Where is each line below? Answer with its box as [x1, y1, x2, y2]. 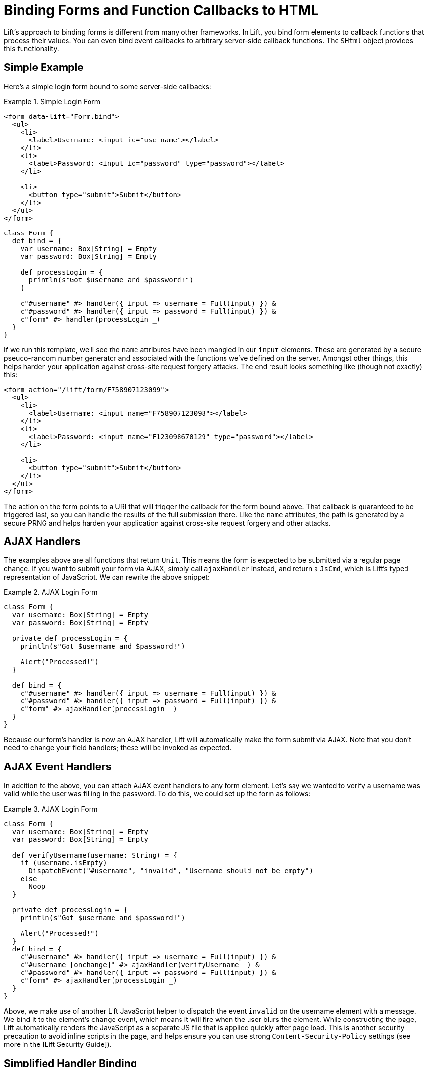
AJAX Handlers [4, 535, 81, 548]
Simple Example [4, 61, 84, 74]
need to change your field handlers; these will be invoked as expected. [4, 743, 232, 752]
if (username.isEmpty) [20, 859, 107, 867]
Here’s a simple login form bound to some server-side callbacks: [4, 82, 211, 91]
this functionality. [4, 44, 59, 53]
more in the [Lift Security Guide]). [4, 1040, 112, 1049]
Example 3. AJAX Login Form [4, 805, 98, 813]
